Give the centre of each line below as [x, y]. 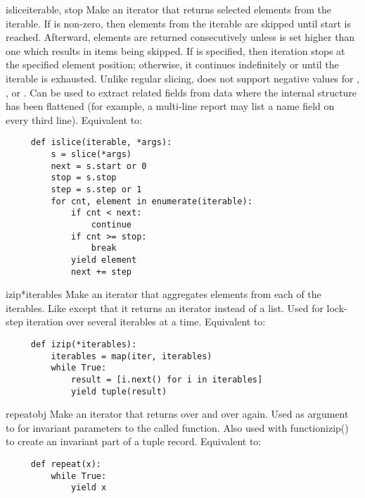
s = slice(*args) [91, 154]
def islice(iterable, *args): [101, 143]
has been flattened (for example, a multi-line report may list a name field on [170, 106]
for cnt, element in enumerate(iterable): [152, 201]
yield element [104, 260]
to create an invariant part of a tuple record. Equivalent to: [134, 441]
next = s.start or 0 [99, 166]
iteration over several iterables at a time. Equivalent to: [146, 322]
